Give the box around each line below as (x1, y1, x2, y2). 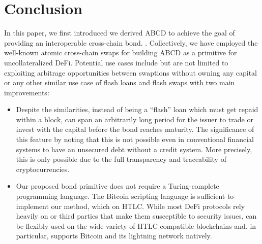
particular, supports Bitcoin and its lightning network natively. (16, 230, 212, 241)
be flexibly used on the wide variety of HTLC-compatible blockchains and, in (16, 220, 256, 231)
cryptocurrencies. (16, 163, 70, 174)
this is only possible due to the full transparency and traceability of (16, 154, 226, 164)
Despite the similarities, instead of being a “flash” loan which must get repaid (16, 104, 258, 115)
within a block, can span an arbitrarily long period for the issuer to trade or (16, 114, 253, 124)
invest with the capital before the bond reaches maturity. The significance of (16, 124, 254, 134)
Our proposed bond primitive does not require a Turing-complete (16, 181, 219, 191)
